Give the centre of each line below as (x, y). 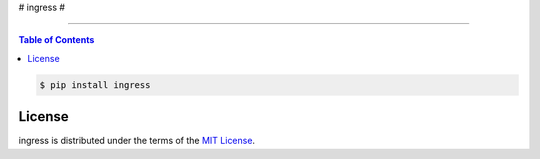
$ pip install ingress (95, 84)
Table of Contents (56, 40)
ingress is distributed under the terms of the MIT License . (136, 141)
